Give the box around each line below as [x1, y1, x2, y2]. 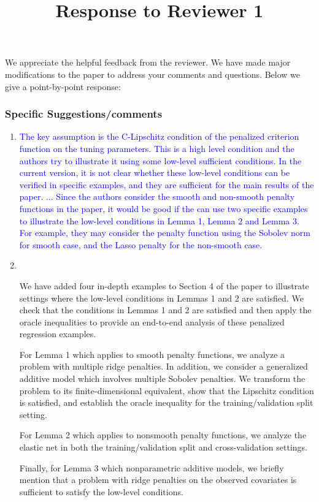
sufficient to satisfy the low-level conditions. [19, 485, 183, 498]
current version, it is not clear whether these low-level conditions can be [19, 166, 290, 179]
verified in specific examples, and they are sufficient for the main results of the [19, 178, 314, 191]
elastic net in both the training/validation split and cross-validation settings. [19, 441, 307, 454]
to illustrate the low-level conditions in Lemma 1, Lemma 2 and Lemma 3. [19, 214, 299, 227]
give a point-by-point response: [5, 80, 121, 93]
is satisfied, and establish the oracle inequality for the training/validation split [19, 396, 313, 409]
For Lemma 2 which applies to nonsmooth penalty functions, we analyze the [19, 428, 307, 441]
